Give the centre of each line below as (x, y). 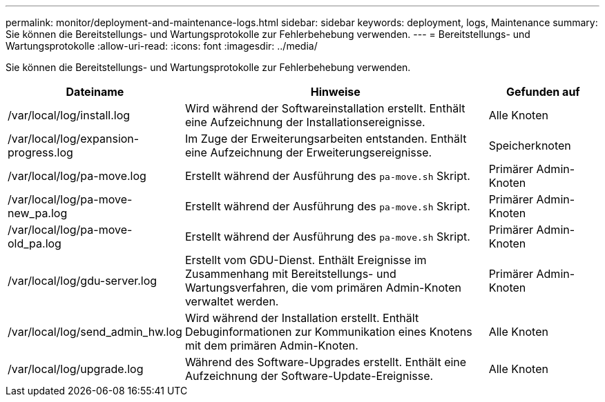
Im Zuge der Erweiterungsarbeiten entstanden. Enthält (326, 139)
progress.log (40, 152)
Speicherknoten (530, 145)
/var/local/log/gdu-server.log (83, 281)
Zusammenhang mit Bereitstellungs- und (290, 274)
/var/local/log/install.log (69, 115)
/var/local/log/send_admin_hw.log (95, 332)
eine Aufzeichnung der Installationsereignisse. (305, 122)
